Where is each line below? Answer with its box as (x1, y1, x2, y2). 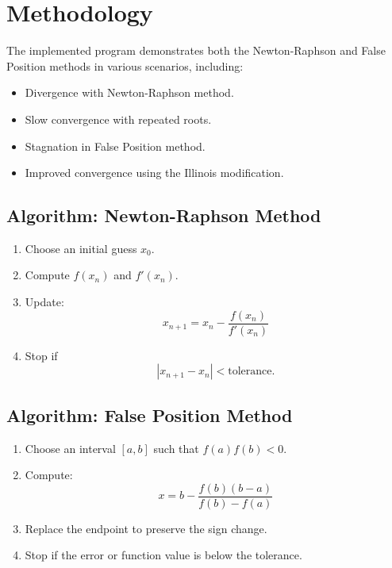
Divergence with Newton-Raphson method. (25, 84, 234, 101)
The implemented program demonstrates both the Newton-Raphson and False (6, 42, 386, 59)
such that (153, 439, 199, 456)
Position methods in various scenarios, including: (6, 57, 244, 74)
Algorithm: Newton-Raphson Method (6, 203, 321, 228)
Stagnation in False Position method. (25, 137, 206, 154)
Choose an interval (25, 439, 116, 456)
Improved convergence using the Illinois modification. (25, 164, 284, 181)
